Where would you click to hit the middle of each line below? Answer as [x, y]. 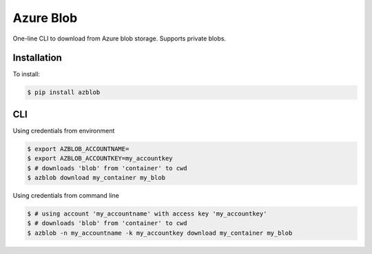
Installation [37, 58]
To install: [27, 74]
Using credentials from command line [66, 196]
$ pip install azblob [64, 92]
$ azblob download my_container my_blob [96, 178]
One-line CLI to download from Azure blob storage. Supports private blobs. [120, 38]
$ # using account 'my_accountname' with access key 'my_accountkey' [147, 214]
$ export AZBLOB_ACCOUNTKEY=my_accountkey [100, 159]
